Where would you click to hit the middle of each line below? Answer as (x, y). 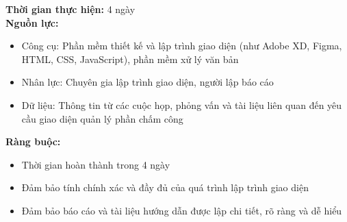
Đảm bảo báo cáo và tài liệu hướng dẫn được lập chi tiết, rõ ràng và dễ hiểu (182, 210)
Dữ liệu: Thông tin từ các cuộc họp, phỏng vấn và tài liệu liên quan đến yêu (182, 104)
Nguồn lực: (32, 22)
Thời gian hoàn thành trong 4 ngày (96, 164)
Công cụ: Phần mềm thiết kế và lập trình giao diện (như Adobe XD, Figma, (182, 46)
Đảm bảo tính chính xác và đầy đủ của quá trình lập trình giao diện (165, 187)
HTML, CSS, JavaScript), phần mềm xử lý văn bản (130, 59)
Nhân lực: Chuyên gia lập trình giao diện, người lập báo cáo (147, 82)
